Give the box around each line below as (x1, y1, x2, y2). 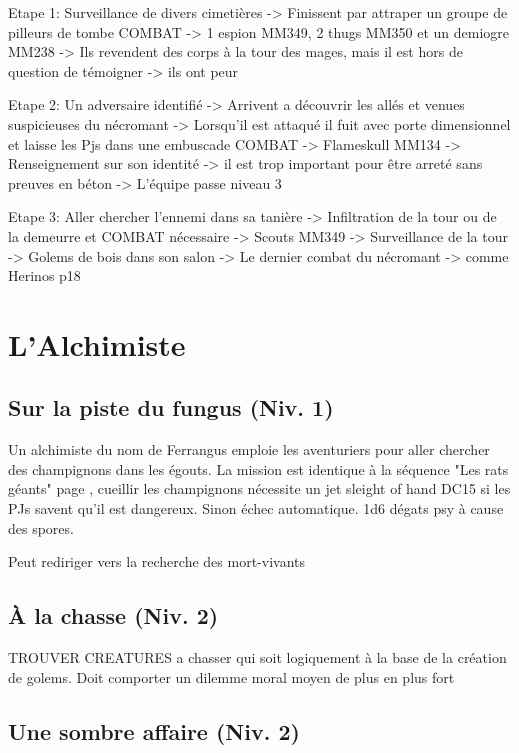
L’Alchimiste (8, 323, 186, 364)
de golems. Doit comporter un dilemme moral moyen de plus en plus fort (8, 666, 455, 687)
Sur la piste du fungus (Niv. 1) (8, 392, 334, 423)
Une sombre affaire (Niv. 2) (8, 715, 300, 746)
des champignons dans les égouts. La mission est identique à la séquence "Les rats (8, 458, 509, 479)
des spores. (8, 517, 74, 538)
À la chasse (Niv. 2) (8, 600, 219, 631)
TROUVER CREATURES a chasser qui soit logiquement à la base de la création (8, 647, 507, 668)
